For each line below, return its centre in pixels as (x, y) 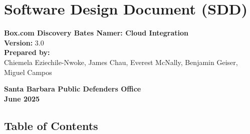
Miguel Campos (28, 72)
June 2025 (22, 98)
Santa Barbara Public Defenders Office (73, 89)
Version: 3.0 (24, 42)
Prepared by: (27, 52)
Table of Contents (51, 125)
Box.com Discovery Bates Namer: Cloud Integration (96, 33)
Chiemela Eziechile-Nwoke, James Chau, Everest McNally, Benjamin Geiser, (121, 62)
